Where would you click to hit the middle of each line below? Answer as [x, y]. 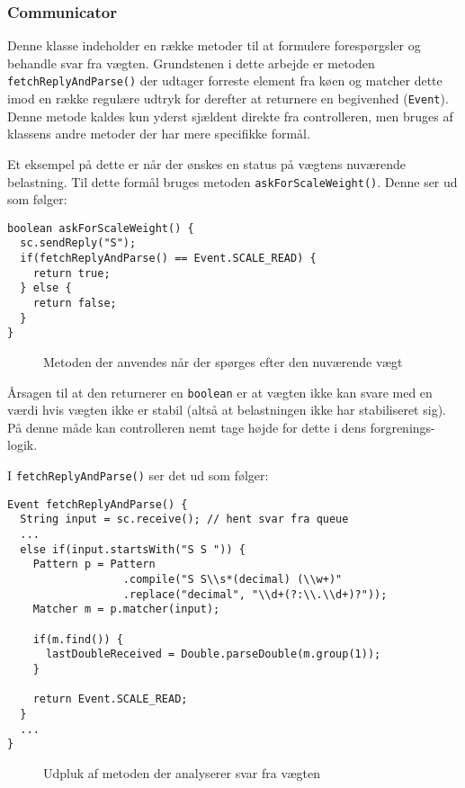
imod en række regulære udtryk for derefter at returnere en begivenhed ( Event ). [228, 98]
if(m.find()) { [78, 639]
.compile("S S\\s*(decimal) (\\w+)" [232, 579]
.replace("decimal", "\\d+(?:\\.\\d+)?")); [255, 594]
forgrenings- [402, 427]
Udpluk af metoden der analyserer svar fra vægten [182, 772]
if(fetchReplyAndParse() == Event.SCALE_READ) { [168, 259]
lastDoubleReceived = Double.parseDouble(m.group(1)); [213, 654]
